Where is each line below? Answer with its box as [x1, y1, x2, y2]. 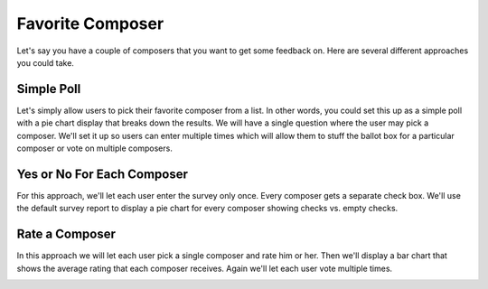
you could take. [16, 57, 74, 68]
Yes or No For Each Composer [16, 166, 189, 182]
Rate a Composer [16, 227, 117, 242]
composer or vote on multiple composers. [16, 143, 174, 154]
